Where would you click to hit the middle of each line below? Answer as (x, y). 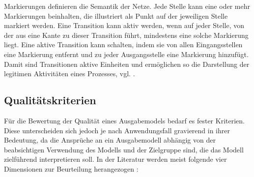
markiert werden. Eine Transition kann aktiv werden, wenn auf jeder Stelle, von (124, 25)
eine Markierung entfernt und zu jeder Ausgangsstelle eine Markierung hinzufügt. (126, 54)
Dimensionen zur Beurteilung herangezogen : (71, 168)
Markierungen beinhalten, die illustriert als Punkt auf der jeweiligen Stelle (116, 15)
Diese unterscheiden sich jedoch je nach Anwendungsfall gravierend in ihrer (117, 130)
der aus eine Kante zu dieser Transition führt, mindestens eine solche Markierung (126, 35)
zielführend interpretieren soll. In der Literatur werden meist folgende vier (115, 159)
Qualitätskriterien (50, 100)
